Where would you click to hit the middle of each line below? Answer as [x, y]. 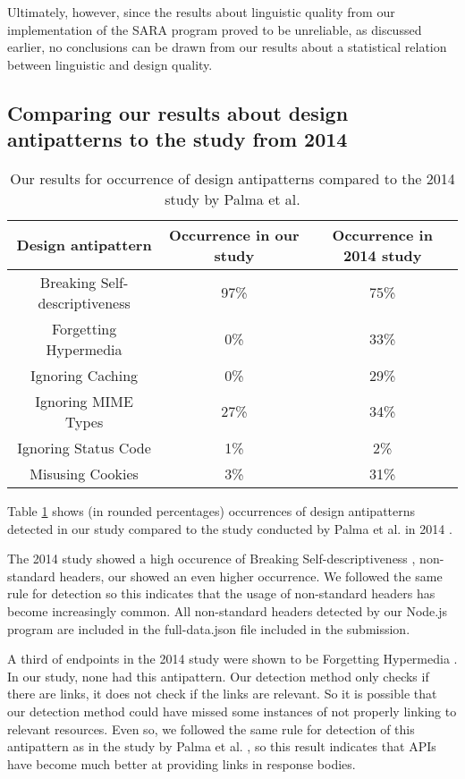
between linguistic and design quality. [110, 64]
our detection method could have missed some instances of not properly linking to [232, 711]
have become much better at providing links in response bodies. [182, 763]
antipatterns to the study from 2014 [178, 139]
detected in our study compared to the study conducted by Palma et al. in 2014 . [230, 528]
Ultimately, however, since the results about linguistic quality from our [201, 12]
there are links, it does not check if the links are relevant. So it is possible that [222, 694]
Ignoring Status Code [84, 447]
